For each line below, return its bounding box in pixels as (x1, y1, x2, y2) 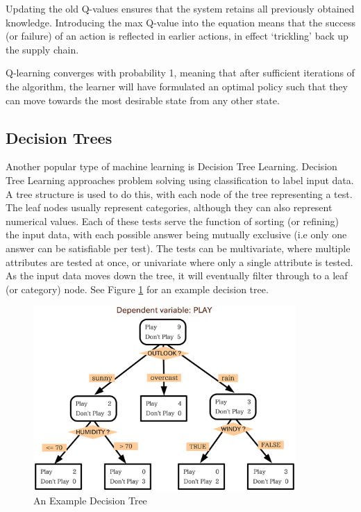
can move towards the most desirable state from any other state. (6, 92, 280, 107)
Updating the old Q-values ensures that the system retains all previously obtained (6, 1, 355, 15)
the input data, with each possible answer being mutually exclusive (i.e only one (6, 227, 347, 242)
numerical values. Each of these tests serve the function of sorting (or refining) (6, 213, 339, 228)
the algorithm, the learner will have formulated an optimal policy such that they (6, 79, 348, 93)
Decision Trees (6, 126, 112, 148)
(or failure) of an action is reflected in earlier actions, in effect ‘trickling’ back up (6, 28, 349, 43)
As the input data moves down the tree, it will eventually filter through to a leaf (6, 268, 348, 283)
